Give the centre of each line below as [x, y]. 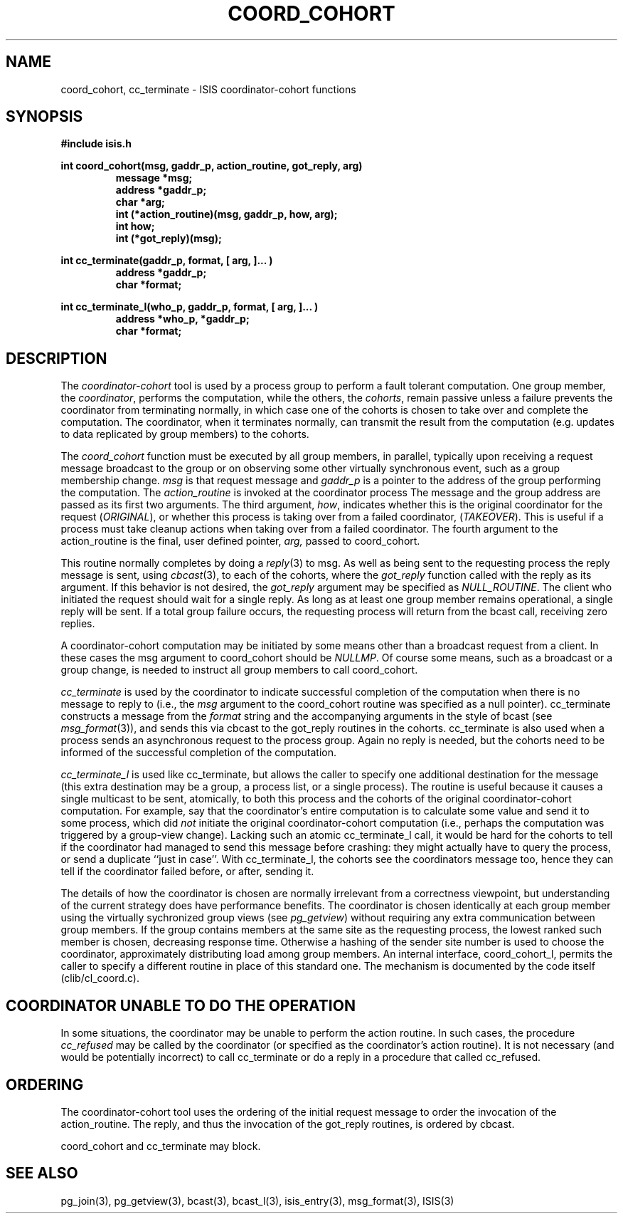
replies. [78, 624]
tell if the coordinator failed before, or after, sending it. [187, 872]
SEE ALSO [42, 1173]
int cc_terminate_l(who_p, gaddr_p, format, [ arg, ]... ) [190, 307]
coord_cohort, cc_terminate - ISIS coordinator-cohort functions [208, 89]
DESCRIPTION [57, 358]
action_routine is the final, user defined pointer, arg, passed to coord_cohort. [240, 541]
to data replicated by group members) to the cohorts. [185, 434]
